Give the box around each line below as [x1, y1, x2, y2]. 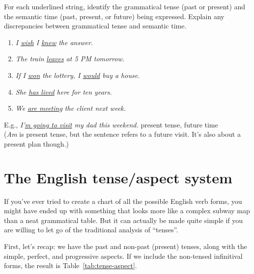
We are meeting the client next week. [15, 103, 126, 113]
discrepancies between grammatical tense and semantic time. [4, 21, 187, 31]
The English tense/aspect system [4, 167, 232, 187]
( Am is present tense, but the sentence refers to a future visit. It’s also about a [4, 129, 241, 139]
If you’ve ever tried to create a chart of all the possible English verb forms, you [4, 196, 242, 206]
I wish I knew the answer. [15, 37, 93, 47]
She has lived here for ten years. [15, 86, 112, 97]
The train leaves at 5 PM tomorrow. [15, 53, 124, 64]
